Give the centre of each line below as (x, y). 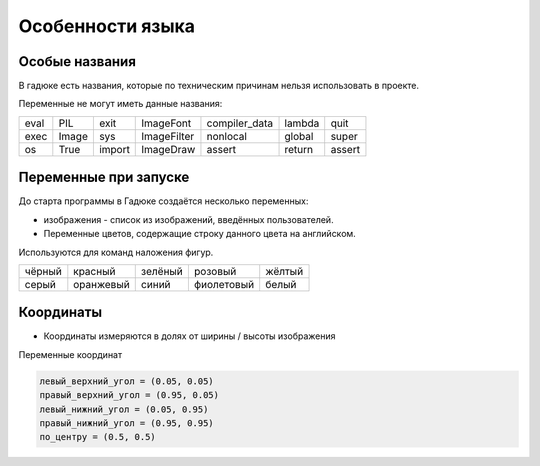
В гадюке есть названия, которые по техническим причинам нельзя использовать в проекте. (219, 86)
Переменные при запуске (104, 177)
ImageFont (166, 123)
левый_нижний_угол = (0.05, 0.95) (124, 409)
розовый (215, 271)
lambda (302, 123)
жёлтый (284, 271)
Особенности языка (106, 26)
